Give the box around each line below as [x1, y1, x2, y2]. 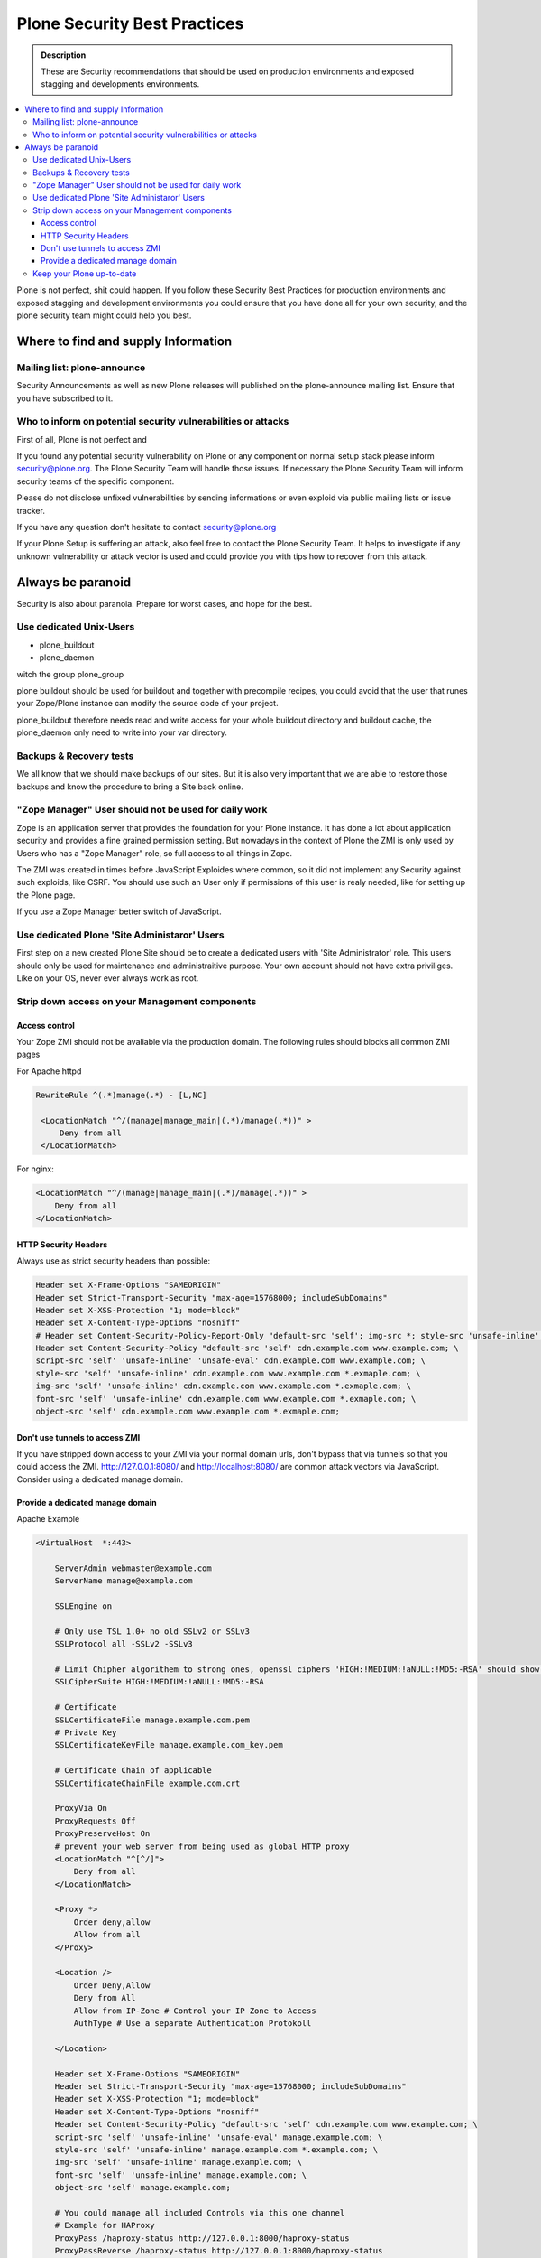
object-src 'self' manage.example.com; [54, 2182, 232, 2193]
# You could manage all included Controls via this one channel [54, 2207, 345, 2217]
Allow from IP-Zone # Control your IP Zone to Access [73, 2005, 316, 2016]
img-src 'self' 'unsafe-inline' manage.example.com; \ [54, 2157, 302, 2168]
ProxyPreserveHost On [54, 1829, 151, 1839]
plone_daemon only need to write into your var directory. [16, 727, 227, 738]
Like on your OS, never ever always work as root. [16, 973, 199, 984]
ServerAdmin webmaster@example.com [54, 1563, 212, 1573]
